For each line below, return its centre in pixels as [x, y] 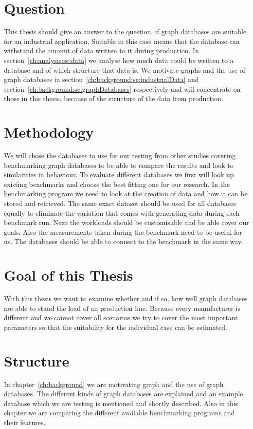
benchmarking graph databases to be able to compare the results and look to [119, 165]
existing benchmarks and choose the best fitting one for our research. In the [117, 184]
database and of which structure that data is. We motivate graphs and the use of [125, 70]
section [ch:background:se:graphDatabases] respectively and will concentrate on [122, 89]
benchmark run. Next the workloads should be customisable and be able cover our [126, 222]
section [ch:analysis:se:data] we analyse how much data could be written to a [119, 60]
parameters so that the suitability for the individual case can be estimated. [116, 327]
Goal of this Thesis [69, 275]
